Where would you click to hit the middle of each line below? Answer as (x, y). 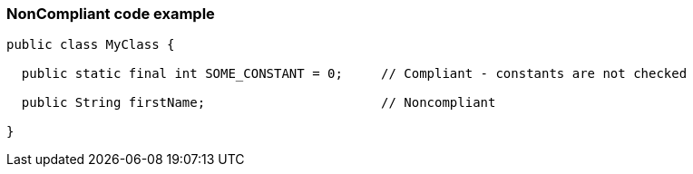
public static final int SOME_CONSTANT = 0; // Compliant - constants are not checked (354, 74)
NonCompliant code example (111, 14)
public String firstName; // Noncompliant (259, 103)
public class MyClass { (91, 45)
